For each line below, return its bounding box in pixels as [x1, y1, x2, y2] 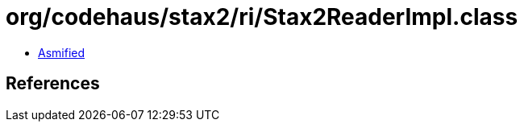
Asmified [38, 45, 85, 60]
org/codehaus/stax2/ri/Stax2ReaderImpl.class [6, 3, 518, 31]
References [6, 73, 100, 94]
